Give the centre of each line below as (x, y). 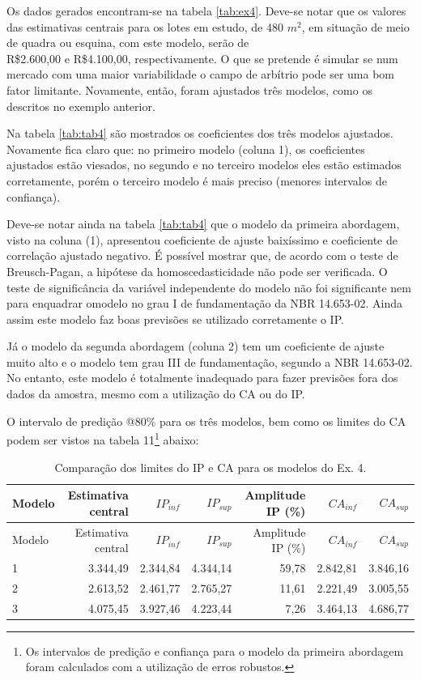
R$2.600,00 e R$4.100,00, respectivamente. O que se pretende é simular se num (202, 58)
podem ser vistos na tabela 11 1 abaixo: (103, 438)
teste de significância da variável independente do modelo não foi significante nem (209, 287)
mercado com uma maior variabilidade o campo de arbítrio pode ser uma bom (201, 74)
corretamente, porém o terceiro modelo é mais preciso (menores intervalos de (197, 180)
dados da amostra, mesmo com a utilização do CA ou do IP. (156, 394)
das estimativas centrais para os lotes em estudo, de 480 (145, 26)
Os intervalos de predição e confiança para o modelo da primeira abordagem (215, 650)
